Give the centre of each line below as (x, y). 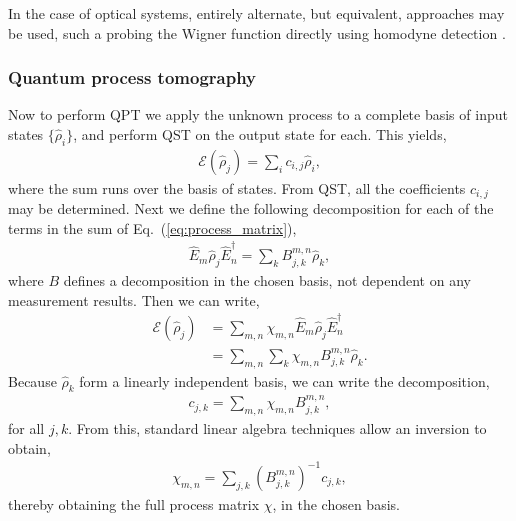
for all (26, 428)
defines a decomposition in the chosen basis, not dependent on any (267, 280)
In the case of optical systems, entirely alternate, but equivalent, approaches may (256, 13)
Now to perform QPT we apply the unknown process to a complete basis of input (258, 114)
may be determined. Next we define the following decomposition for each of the (251, 208)
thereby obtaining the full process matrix (134, 503)
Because (32, 380)
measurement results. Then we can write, (134, 299)
